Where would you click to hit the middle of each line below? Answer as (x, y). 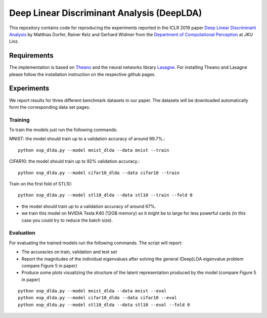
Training (19, 120)
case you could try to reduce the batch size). (67, 220)
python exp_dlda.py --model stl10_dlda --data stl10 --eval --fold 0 (104, 305)
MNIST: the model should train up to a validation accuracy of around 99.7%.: (87, 139)
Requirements (31, 56)
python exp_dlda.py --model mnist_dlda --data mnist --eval (92, 291)
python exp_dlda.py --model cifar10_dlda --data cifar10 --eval (98, 298)
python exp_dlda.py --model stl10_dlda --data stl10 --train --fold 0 (105, 195)
